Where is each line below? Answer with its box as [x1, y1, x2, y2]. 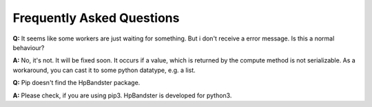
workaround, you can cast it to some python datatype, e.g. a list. [12, 66, 196, 74]
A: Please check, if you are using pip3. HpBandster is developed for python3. [12, 91, 232, 99]
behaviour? [12, 43, 45, 51]
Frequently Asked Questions [12, 10, 180, 25]
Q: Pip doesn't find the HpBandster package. [12, 79, 141, 87]
